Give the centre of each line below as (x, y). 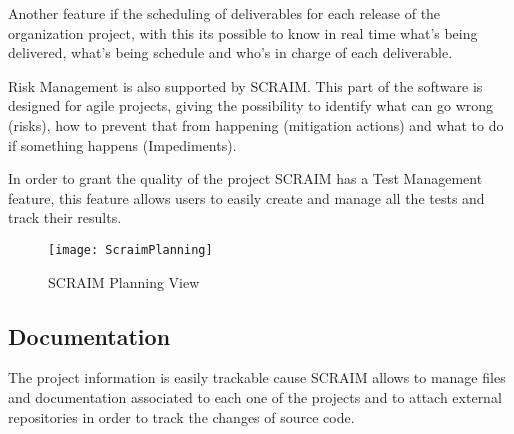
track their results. (65, 217)
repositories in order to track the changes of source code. (181, 416)
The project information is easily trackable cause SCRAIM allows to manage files (257, 377)
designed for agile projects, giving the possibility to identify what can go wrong (251, 105)
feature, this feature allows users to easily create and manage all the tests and (246, 197)
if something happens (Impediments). (122, 144)
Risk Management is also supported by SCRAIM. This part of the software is (245, 85)
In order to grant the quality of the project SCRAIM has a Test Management (245, 178)
